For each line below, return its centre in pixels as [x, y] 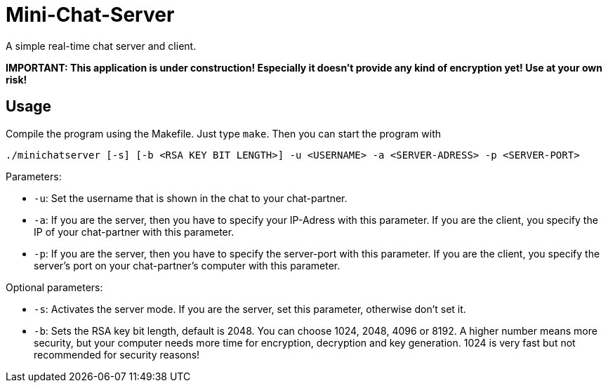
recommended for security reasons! [117, 354]
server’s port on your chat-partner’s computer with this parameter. [187, 265]
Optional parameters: [54, 287]
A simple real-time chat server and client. [101, 46]
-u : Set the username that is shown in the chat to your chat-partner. [191, 198]
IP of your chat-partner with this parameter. [134, 232]
